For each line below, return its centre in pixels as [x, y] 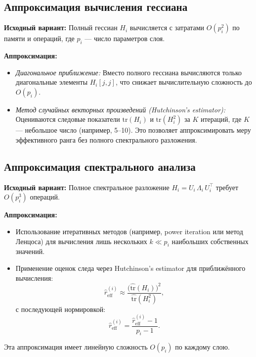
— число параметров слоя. [125, 38]
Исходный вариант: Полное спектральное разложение [87, 187]
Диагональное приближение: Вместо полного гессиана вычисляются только [129, 72]
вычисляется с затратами [167, 27]
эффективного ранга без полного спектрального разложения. [106, 139]
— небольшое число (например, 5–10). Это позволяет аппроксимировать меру [133, 130]
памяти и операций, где [39, 38]
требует [227, 187]
